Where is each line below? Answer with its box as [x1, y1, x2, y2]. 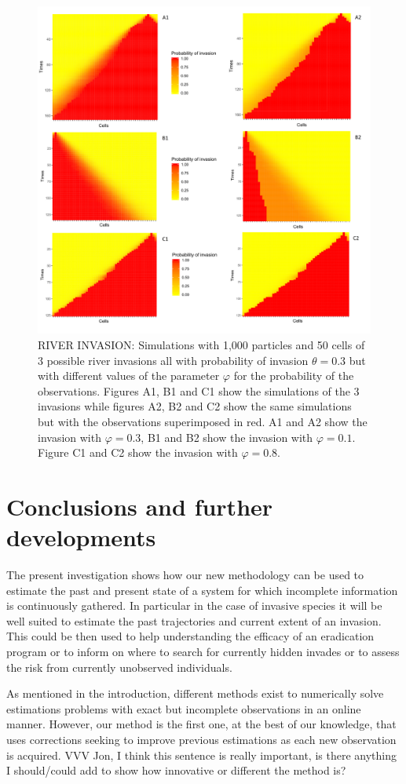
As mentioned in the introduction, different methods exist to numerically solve [6, 685, 384, 702]
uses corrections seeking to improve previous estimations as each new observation [6, 731, 397, 747]
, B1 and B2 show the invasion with [141, 428, 313, 445]
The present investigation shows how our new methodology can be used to [6, 567, 364, 583]
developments [6, 521, 156, 553]
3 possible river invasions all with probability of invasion [38, 352, 309, 368]
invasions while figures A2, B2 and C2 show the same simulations [38, 398, 352, 414]
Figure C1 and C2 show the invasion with [38, 444, 238, 461]
